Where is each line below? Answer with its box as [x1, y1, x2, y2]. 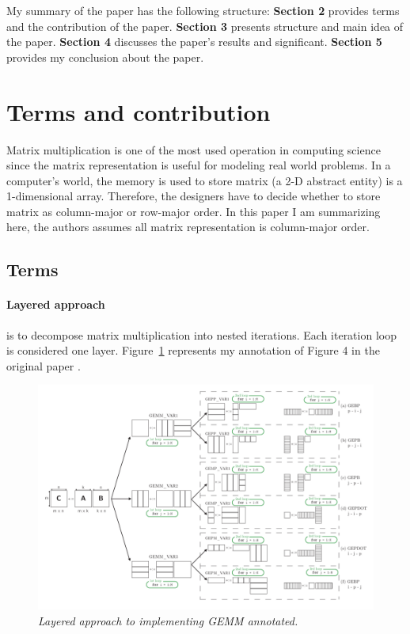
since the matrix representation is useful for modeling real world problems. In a [6, 157, 391, 173]
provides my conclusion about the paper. [6, 48, 204, 65]
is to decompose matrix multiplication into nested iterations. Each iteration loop [6, 326, 397, 343]
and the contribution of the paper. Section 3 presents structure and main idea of [6, 17, 404, 34]
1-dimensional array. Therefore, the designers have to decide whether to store [6, 188, 381, 204]
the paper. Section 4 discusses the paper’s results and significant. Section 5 [6, 33, 382, 50]
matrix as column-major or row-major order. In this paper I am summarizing [6, 203, 381, 219]
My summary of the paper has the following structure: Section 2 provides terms [6, 2, 400, 18]
